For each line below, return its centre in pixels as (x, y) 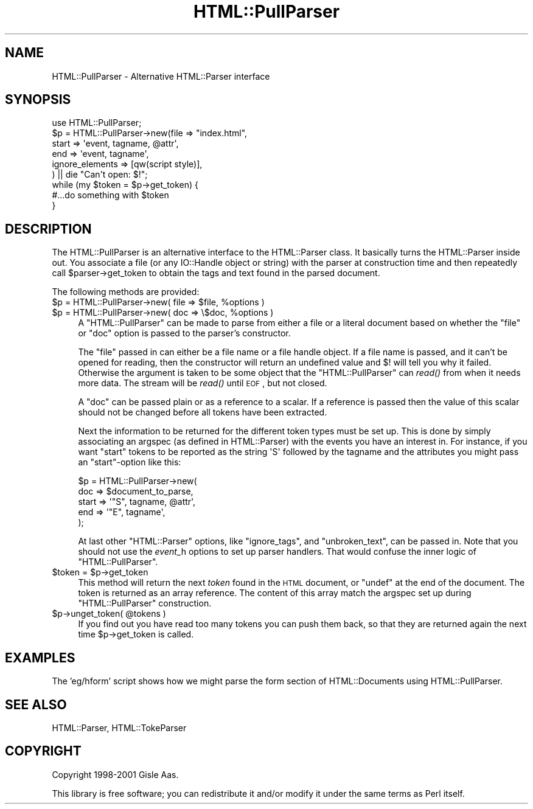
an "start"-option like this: (130, 462)
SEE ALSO (36, 704)
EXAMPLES (40, 658)
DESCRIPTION (48, 229)
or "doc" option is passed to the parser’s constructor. (184, 333)
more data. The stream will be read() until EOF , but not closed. (203, 383)
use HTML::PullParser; (97, 123)
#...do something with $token (110, 195)
